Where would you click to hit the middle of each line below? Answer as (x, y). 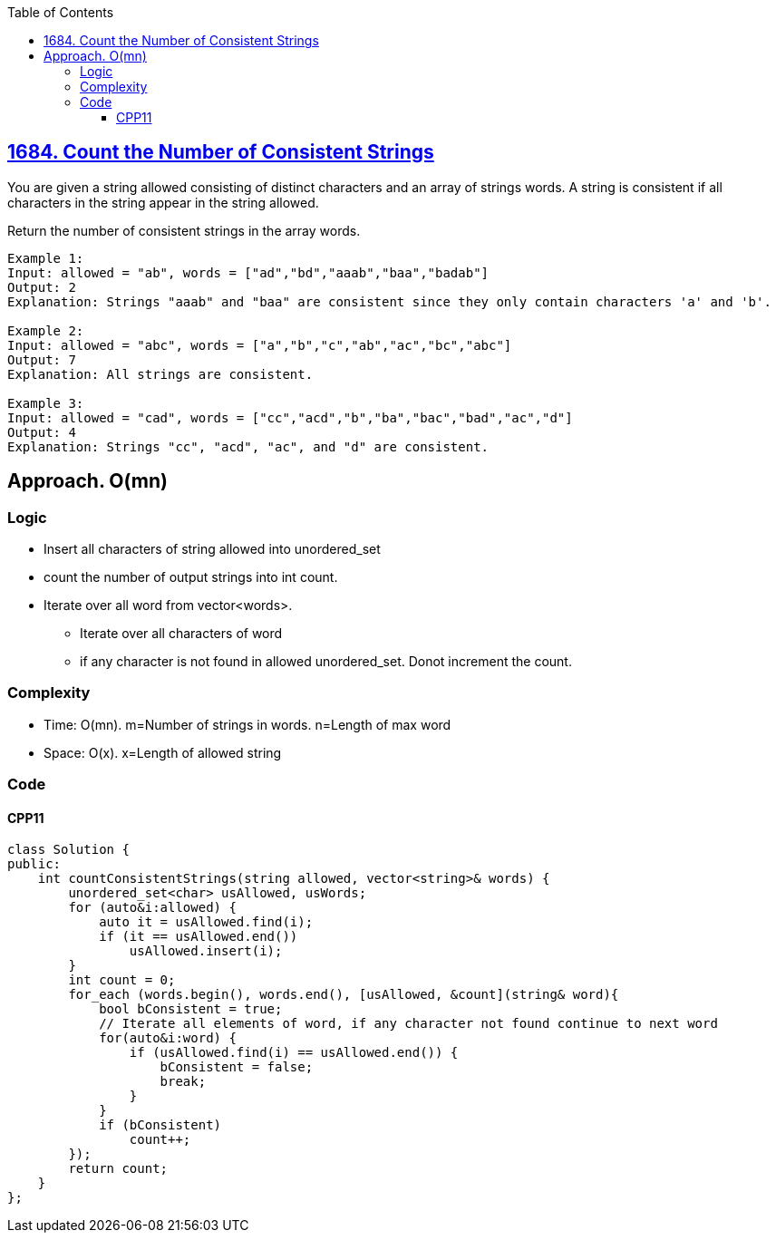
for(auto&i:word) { (168, 1038)
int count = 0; (122, 980)
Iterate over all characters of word (181, 634)
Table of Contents (61, 12)
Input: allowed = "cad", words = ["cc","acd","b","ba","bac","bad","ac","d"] (290, 417)
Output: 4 (42, 432)
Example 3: (46, 403)
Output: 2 (42, 287)
